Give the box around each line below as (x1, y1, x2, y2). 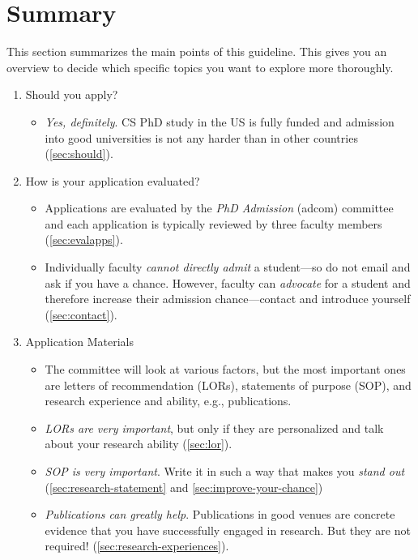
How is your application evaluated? (25, 172, 200, 189)
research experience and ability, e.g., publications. (45, 392, 292, 409)
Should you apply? (25, 86, 118, 103)
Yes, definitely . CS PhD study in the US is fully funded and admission (45, 113, 395, 130)
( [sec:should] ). (45, 145, 113, 162)
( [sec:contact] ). (45, 306, 117, 323)
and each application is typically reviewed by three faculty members (45, 215, 382, 232)
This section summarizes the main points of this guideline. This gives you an (6, 43, 387, 60)
